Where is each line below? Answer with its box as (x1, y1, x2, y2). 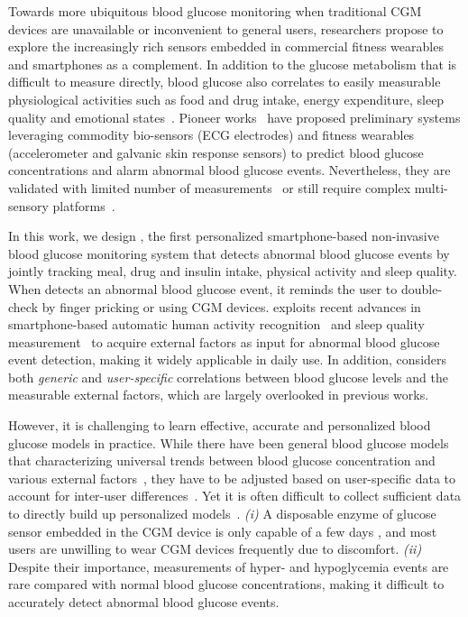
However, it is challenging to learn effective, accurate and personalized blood (8, 416, 431, 435)
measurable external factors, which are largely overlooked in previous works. (8, 385, 429, 404)
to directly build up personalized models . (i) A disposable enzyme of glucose (8, 504, 436, 523)
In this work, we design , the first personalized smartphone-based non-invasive (8, 226, 439, 245)
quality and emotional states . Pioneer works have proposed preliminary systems (8, 107, 461, 126)
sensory (8, 196, 49, 215)
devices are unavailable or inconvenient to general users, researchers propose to (8, 19, 444, 38)
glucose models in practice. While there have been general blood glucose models (8, 433, 449, 452)
